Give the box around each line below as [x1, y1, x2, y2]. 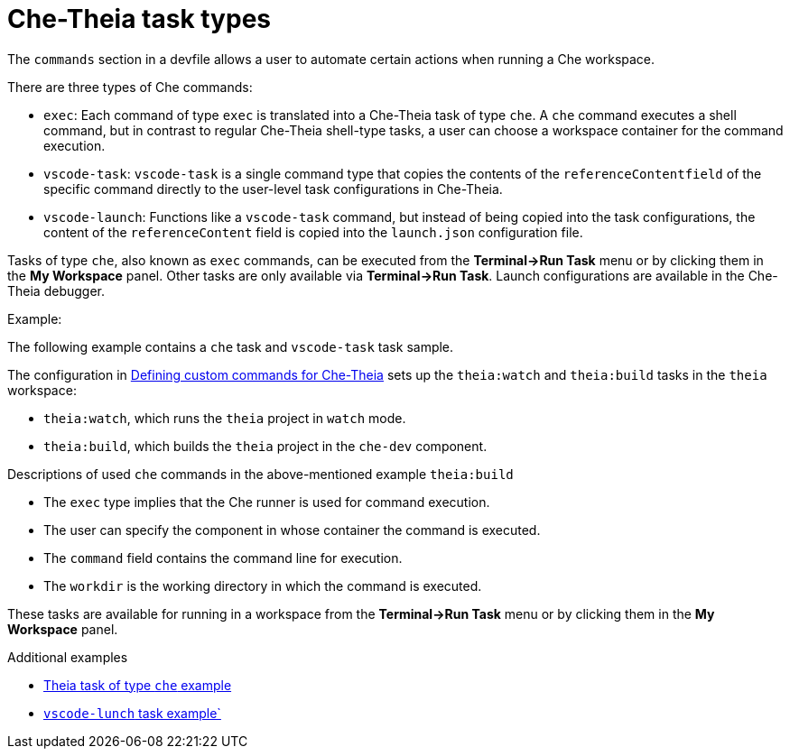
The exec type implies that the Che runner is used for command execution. [43, 493, 490, 510]
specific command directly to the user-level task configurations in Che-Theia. [43, 180, 503, 197]
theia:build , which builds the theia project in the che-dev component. [43, 438, 488, 454]
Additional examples [7, 649, 128, 665]
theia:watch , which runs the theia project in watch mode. [43, 410, 406, 426]
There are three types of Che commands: [7, 78, 253, 95]
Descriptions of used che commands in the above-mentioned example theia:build [7, 466, 514, 482]
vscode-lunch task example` [43, 705, 221, 721]
